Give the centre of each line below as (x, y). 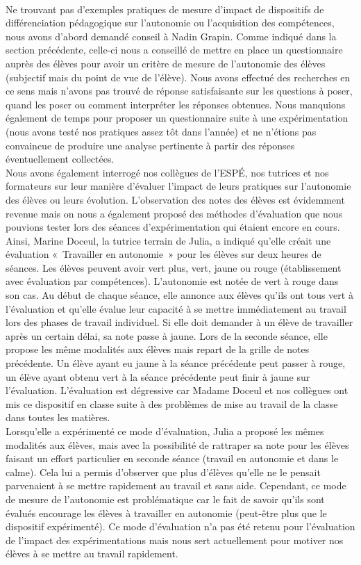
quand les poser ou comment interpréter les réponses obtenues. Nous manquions (176, 104)
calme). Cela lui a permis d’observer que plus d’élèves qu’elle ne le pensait (163, 472)
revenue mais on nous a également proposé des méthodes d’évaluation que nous (174, 213)
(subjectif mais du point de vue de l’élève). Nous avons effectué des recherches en (178, 77)
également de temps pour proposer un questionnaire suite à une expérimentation (177, 118)
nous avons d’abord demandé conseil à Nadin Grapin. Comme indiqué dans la (171, 36)
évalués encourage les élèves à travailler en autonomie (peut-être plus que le (166, 513)
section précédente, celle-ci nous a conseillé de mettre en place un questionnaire (174, 50)
